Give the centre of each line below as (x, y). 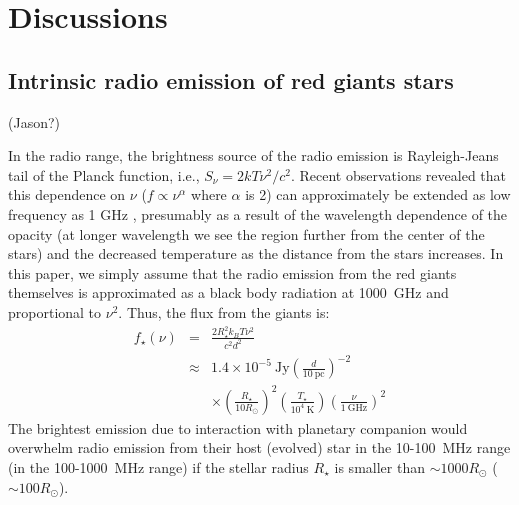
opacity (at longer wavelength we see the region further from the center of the (246, 233)
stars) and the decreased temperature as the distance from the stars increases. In (256, 253)
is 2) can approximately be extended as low (378, 194)
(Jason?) (34, 121)
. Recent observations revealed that (398, 174)
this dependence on (67, 194)
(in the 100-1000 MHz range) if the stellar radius (158, 466)
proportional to (55, 311)
